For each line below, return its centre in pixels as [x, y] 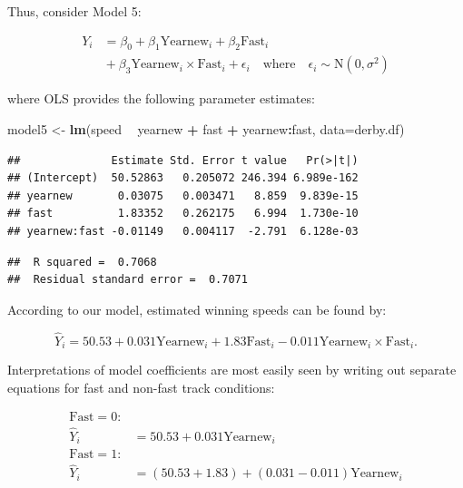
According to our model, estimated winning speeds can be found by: [197, 309]
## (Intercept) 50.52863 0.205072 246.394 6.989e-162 [183, 178]
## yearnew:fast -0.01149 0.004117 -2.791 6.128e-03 [183, 232]
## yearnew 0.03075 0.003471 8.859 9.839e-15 [183, 195]
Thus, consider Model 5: [74, 11]
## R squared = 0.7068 [82, 262]
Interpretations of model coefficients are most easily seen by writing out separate [232, 370]
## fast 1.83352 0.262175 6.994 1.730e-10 [183, 214]
